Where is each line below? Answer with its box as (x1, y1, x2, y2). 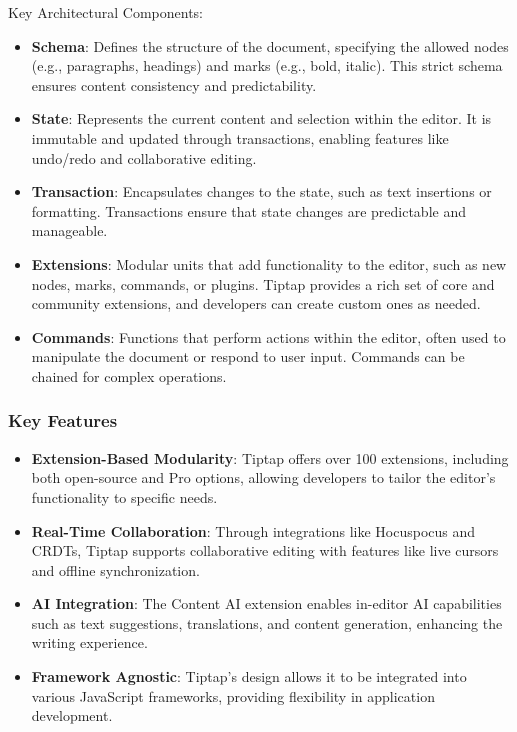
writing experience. (31, 632, 148, 653)
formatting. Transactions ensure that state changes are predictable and (31, 200, 466, 221)
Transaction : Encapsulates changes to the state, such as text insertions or (31, 181, 492, 202)
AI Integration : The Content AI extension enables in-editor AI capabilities (31, 593, 502, 614)
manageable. (31, 220, 108, 241)
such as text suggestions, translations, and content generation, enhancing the (31, 612, 503, 633)
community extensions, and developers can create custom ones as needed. (31, 293, 481, 314)
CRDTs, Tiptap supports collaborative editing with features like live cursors (31, 540, 499, 561)
